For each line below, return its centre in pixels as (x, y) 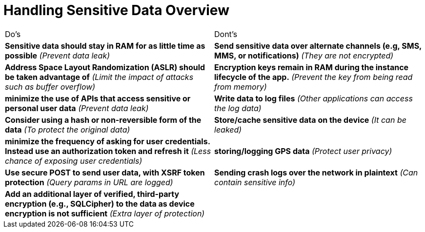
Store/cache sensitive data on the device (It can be (310, 120)
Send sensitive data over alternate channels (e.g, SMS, (318, 46)
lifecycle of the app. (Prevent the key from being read (314, 77)
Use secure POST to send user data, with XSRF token (105, 172)
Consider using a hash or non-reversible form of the (103, 120)
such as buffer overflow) (50, 87)
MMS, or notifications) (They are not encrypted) (304, 55)
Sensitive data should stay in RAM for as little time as (105, 46)
